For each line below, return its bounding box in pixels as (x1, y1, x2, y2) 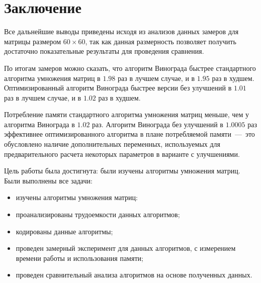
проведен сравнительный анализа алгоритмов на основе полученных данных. (16, 269, 252, 280)
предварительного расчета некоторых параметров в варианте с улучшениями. (4, 148, 240, 159)
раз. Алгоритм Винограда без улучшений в (92, 119, 223, 129)
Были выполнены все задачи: (4, 175, 93, 185)
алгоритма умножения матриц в (4, 72, 101, 83)
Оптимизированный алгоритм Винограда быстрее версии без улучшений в (4, 82, 232, 93)
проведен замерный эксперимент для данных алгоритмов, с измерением (16, 243, 236, 253)
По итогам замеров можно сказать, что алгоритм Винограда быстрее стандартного (4, 62, 256, 73)
